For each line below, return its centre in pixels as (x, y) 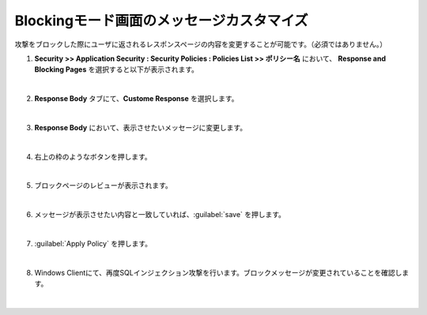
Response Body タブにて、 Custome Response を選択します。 (136, 99)
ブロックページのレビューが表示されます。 (104, 186)
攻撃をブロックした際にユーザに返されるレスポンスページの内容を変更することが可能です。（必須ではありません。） (201, 44)
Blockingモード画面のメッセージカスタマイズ (161, 21)
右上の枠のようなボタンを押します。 (93, 156)
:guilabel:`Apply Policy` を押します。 (93, 244)
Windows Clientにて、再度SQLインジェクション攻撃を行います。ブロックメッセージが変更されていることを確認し (218, 272)
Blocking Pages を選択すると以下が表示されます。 (117, 69)
